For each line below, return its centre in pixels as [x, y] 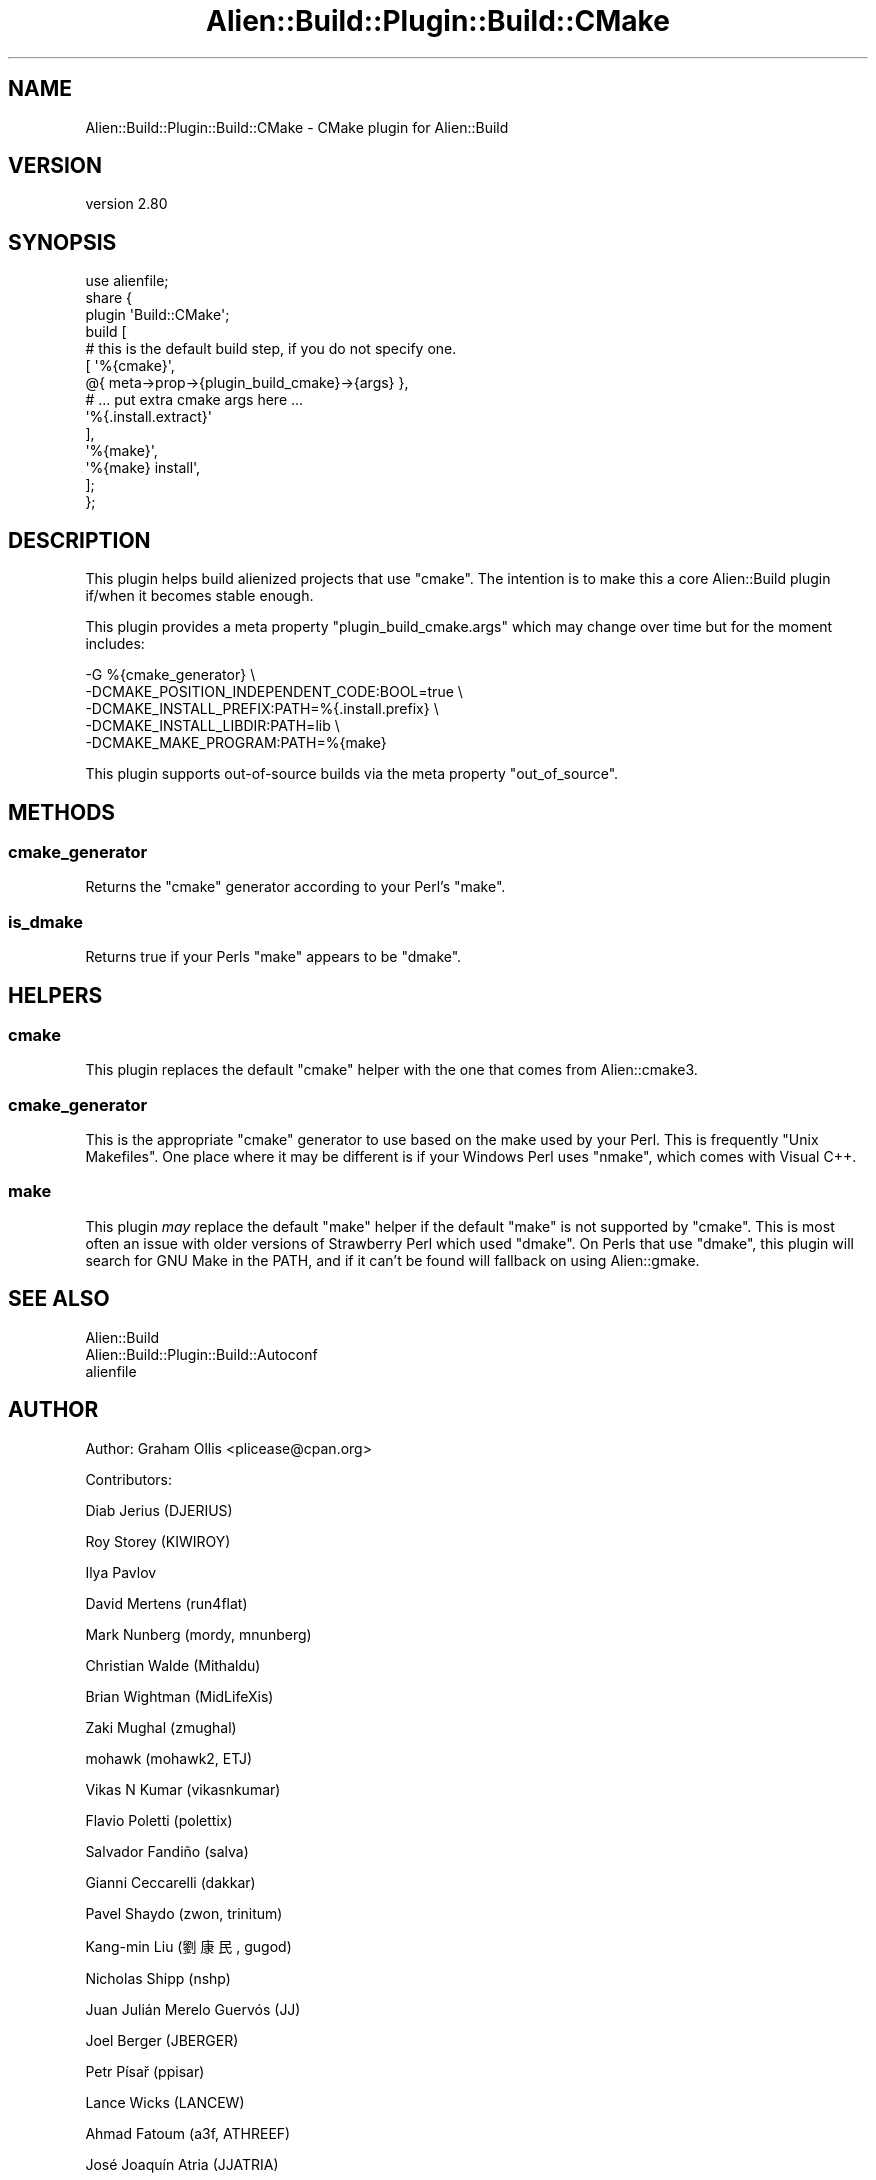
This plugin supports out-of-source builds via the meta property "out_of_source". [352, 774]
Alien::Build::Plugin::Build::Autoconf [201, 1354]
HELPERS [55, 995]
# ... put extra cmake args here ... [194, 400]
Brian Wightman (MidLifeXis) [179, 1696]
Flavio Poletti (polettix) [159, 1820]
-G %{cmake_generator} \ [170, 675]
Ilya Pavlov [121, 1572]
